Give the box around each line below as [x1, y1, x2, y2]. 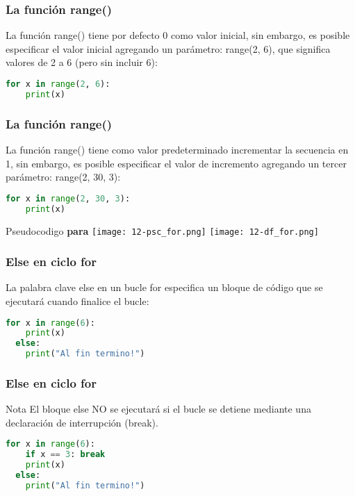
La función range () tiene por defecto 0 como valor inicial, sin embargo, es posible [6, 28, 350, 42]
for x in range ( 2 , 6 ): [6, 79, 110, 89]
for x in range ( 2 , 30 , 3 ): [6, 193, 131, 204]
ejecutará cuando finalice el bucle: [6, 293, 149, 308]
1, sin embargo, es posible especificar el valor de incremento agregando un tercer [6, 156, 347, 170]
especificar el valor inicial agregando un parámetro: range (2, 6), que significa [6, 41, 331, 56]
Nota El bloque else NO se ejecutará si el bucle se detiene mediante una [6, 402, 311, 416]
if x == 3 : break [25, 449, 106, 460]
